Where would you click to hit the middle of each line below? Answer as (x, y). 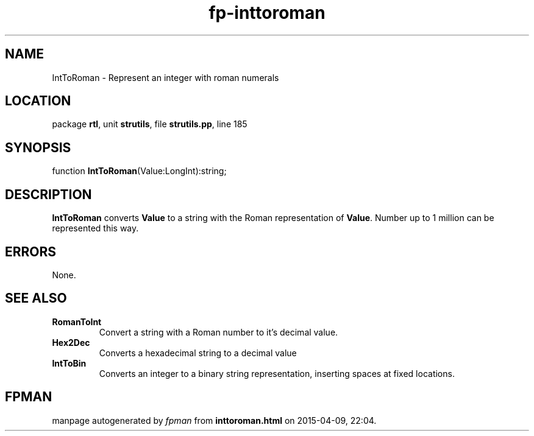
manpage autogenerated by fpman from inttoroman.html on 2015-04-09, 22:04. (214, 420)
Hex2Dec (71, 342)
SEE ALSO (36, 298)
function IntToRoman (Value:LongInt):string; (139, 171)
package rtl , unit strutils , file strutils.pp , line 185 (150, 124)
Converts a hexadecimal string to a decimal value (198, 353)
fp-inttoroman (267, 13)
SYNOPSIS (38, 147)
